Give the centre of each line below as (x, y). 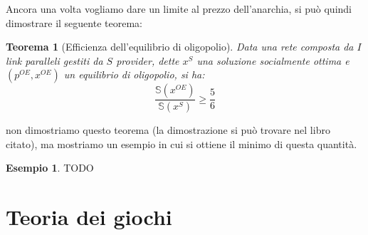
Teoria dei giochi (89, 217)
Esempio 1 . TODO (50, 168)
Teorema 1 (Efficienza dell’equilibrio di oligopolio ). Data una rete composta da (180, 47)
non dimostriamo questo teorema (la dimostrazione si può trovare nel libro (168, 130)
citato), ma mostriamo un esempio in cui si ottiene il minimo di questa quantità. (182, 143)
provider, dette (148, 60)
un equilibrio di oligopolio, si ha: (134, 74)
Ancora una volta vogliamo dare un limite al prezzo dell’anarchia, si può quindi (179, 9)
